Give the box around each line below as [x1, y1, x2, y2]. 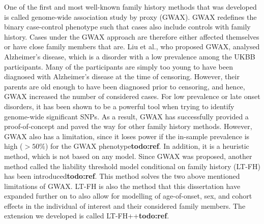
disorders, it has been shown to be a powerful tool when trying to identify [4, 101, 234, 111]
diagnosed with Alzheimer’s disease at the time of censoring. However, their [4, 71, 240, 82]
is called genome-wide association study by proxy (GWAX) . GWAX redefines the [4, 11, 257, 22]
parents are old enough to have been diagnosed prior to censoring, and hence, [4, 81, 245, 91]
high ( [4, 141, 23, 151]
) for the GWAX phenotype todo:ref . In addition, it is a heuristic [45, 141, 249, 151]
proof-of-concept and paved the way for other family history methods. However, [4, 121, 252, 132]
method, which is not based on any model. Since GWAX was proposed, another [4, 150, 252, 161]
